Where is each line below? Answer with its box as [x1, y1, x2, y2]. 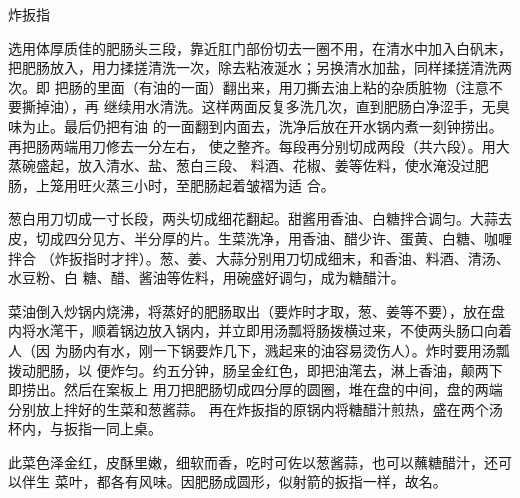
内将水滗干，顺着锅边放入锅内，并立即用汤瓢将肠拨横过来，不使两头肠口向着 [8, 320, 512, 341]
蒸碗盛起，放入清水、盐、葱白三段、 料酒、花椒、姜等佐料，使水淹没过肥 [8, 155, 489, 176]
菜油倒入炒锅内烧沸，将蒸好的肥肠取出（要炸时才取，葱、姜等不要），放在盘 [8, 300, 505, 321]
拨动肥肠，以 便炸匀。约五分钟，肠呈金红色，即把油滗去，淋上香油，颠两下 [8, 359, 503, 380]
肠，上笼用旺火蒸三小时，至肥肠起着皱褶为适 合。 [8, 174, 335, 195]
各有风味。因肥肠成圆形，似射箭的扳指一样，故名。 [110, 471, 447, 492]
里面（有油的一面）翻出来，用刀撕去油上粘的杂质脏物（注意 [96, 76, 489, 97]
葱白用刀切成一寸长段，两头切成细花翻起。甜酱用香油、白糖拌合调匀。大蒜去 [8, 208, 512, 229]
